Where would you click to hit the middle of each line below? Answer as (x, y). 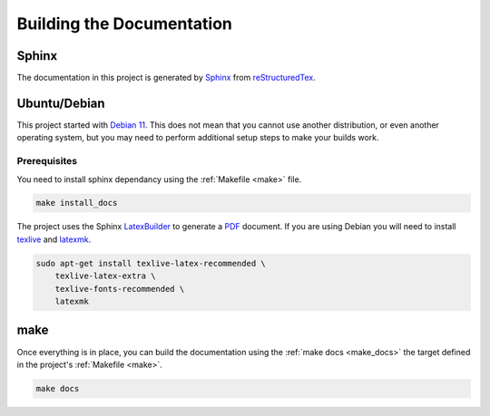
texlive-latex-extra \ (105, 276)
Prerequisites (47, 161)
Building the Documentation (125, 24)
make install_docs (77, 203)
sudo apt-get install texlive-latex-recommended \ (151, 263)
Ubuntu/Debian (61, 103)
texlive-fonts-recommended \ (120, 289)
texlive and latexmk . (54, 239)
